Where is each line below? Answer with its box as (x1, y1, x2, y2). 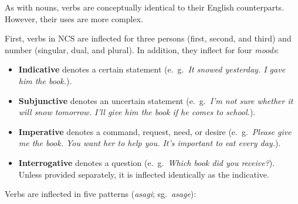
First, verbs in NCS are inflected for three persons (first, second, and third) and (5, 32, 292, 44)
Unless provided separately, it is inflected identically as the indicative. (18, 168, 269, 180)
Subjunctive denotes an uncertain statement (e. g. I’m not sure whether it (18, 94, 293, 106)
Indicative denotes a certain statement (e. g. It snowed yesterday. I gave (18, 63, 286, 75)
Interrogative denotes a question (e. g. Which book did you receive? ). (18, 156, 275, 168)
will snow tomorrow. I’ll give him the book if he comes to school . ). (18, 106, 256, 118)
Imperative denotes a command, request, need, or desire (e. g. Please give (18, 125, 292, 137)
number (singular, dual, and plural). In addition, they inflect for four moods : (5, 43, 279, 56)
